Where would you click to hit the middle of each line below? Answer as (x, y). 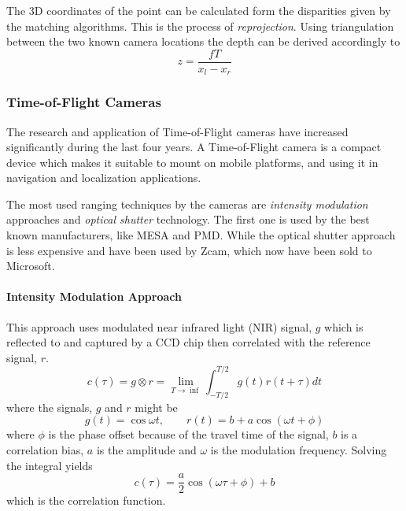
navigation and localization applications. (104, 178)
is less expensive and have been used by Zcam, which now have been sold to (189, 250)
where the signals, (50, 407)
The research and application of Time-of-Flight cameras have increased (177, 131)
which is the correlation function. (86, 500)
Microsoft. (31, 266)
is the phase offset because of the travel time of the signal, (188, 434)
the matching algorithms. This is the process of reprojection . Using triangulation (200, 26)
